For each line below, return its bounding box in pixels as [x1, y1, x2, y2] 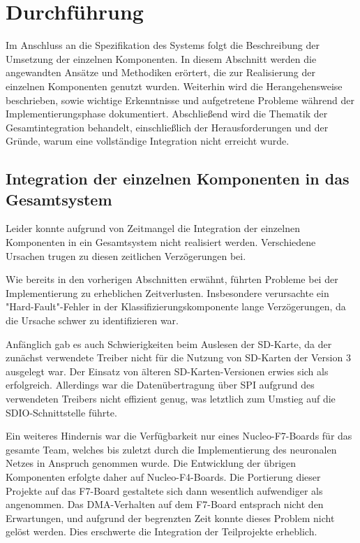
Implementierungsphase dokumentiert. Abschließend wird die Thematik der [6, 106, 328, 121]
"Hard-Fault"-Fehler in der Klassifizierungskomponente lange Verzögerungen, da [6, 299, 346, 314]
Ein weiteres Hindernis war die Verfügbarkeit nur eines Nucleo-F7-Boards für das [6, 428, 352, 443]
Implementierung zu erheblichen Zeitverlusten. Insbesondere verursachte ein [6, 285, 329, 300]
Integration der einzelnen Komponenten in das [6, 168, 350, 189]
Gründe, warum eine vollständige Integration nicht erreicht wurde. [6, 133, 290, 148]
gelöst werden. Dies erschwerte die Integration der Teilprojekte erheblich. [6, 524, 317, 539]
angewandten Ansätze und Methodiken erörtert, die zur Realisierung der [6, 65, 315, 80]
